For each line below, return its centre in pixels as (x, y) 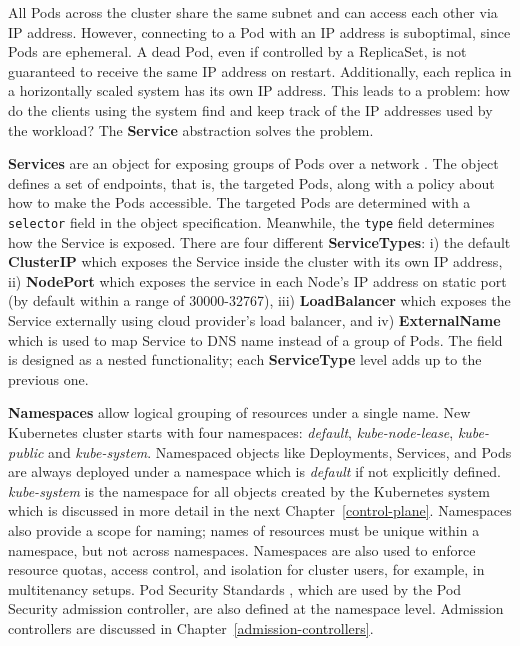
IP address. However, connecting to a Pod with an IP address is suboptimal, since (259, 31)
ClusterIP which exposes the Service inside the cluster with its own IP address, (255, 261)
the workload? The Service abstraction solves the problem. (191, 129)
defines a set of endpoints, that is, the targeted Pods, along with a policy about (251, 182)
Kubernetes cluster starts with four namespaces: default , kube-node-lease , (231, 431)
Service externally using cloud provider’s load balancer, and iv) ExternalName (254, 319)
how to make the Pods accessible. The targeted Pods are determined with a (239, 202)
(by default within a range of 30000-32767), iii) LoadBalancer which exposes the (259, 300)
